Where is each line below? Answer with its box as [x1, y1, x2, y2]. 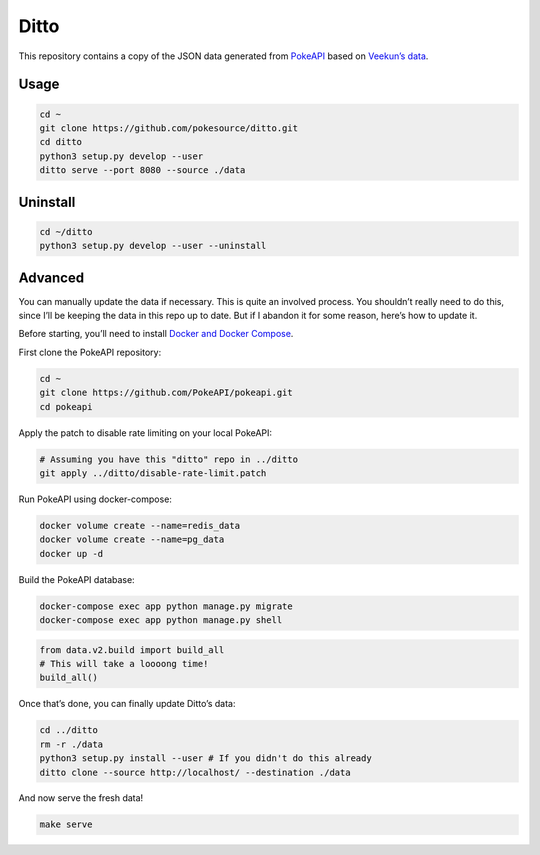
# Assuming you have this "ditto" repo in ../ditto [39, 453, 299, 465]
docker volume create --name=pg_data [39, 534, 225, 545]
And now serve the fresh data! [18, 792, 144, 804]
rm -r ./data [39, 738, 104, 750]
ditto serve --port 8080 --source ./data [39, 165, 246, 176]
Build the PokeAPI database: [18, 573, 135, 585]
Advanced [18, 269, 85, 286]
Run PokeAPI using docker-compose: [18, 493, 172, 505]
